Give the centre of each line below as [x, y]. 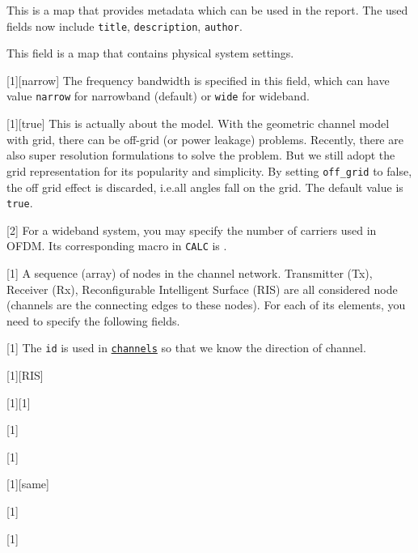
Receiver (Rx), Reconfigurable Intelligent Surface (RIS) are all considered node [202, 289]
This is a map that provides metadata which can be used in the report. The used [207, 10]
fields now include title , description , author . [125, 26]
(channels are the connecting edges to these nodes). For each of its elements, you [206, 305]
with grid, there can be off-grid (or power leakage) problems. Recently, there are [205, 139]
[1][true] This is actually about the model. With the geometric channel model [198, 123]
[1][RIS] [25, 375]
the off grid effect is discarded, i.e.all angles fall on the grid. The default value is [205, 187]
